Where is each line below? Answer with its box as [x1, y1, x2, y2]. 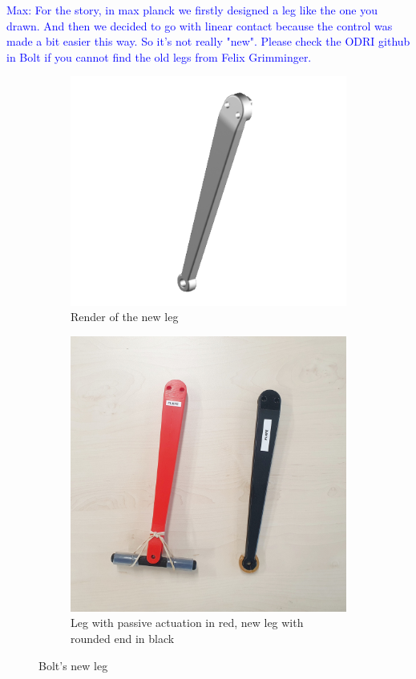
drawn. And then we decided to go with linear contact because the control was [6, 17, 393, 34]
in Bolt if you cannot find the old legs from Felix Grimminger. [6, 48, 312, 65]
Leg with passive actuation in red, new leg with [71, 614, 304, 631]
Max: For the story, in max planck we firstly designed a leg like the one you [6, 2, 378, 18]
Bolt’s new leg [38, 657, 108, 673]
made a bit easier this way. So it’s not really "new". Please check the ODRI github [6, 33, 410, 50]
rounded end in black [71, 629, 175, 646]
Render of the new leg [71, 308, 179, 325]
